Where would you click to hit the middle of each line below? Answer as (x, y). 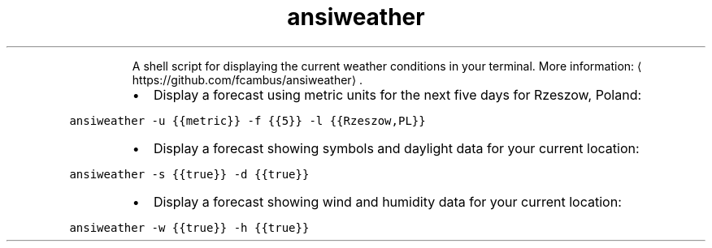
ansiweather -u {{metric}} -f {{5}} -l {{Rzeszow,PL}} (247, 120)
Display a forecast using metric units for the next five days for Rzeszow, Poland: (397, 94)
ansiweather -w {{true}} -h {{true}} (189, 227)
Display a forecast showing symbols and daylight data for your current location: (396, 148)
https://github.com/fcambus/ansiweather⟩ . (247, 79)
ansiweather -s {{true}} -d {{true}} (189, 174)
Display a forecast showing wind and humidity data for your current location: (387, 201)
